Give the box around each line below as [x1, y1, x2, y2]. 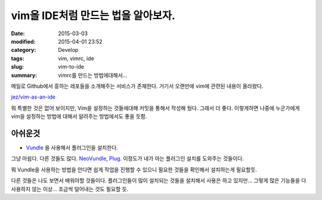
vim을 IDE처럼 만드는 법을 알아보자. [11, 9, 176, 22]
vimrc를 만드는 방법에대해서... [58, 72, 128, 79]
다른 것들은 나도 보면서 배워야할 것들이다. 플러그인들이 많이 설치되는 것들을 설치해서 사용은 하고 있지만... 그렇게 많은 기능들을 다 [11, 177, 306, 184]
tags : [11, 54, 24, 62]
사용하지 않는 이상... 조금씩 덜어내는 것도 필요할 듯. [11, 185, 129, 192]
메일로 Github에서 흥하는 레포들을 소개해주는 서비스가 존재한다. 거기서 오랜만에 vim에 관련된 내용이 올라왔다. [11, 82, 264, 90]
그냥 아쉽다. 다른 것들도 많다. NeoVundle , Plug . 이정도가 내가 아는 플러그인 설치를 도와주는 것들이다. [11, 155, 244, 162]
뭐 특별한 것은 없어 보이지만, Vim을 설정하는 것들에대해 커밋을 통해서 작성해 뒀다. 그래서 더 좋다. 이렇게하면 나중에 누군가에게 [11, 104, 301, 112]
